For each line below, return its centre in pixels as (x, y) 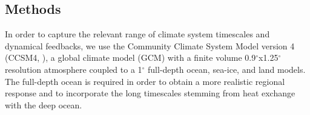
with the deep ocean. (44, 104)
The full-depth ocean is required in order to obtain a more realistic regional (145, 81)
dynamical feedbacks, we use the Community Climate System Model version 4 (150, 45)
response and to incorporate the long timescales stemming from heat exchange (150, 93)
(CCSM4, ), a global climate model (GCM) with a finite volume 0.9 (130, 57)
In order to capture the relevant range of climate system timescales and (137, 34)
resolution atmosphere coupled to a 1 (74, 69)
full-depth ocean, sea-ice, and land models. (227, 69)
